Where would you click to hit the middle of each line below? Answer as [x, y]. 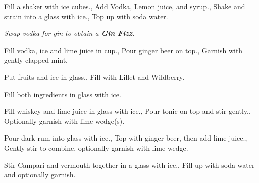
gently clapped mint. [36, 60]
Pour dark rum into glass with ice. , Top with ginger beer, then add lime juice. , [126, 138]
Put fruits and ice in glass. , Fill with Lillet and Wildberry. [94, 77]
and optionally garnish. [40, 175]
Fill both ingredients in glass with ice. [63, 94]
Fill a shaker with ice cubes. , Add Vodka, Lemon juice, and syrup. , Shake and [125, 6]
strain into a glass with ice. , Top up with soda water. [86, 16]
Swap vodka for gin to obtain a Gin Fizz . [69, 33]
